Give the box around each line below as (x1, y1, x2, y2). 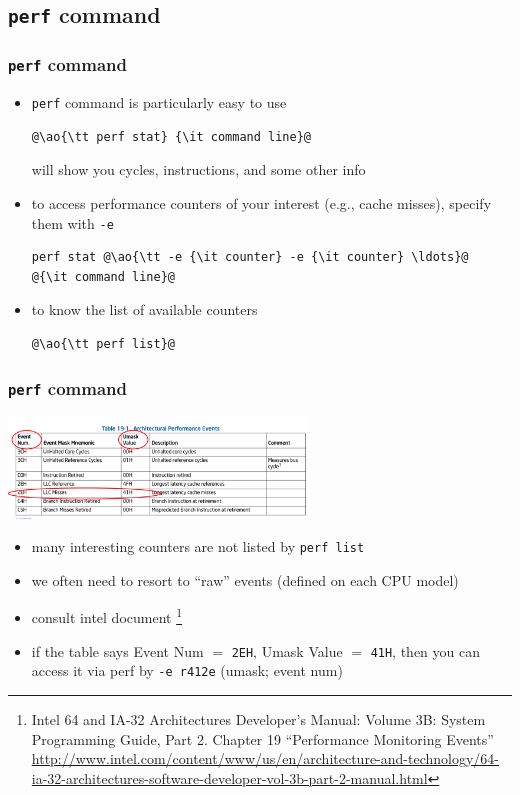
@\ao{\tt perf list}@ (31, 337, 175, 352)
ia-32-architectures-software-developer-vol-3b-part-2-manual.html (31, 767, 428, 788)
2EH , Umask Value (231, 640, 343, 661)
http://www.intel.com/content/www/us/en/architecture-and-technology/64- (31, 748, 500, 769)
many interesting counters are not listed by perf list (31, 536, 365, 557)
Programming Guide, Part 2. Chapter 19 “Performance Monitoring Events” (31, 728, 494, 749)
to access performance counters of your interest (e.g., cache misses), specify (31, 192, 492, 213)
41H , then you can (370, 640, 481, 661)
